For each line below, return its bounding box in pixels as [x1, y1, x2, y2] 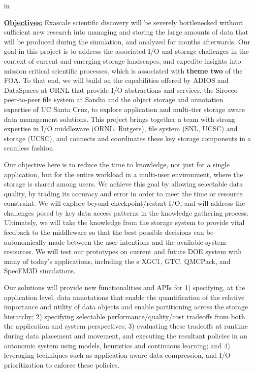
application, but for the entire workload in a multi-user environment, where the [4, 169, 243, 179]
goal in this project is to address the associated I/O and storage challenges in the [4, 46, 249, 56]
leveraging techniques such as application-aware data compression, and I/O [4, 350, 231, 360]
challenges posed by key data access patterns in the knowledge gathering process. [4, 207, 249, 218]
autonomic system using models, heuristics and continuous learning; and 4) [4, 340, 230, 350]
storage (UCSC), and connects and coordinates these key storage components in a [4, 133, 251, 143]
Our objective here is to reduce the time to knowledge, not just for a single [4, 159, 230, 169]
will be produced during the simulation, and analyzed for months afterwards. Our [4, 36, 250, 46]
